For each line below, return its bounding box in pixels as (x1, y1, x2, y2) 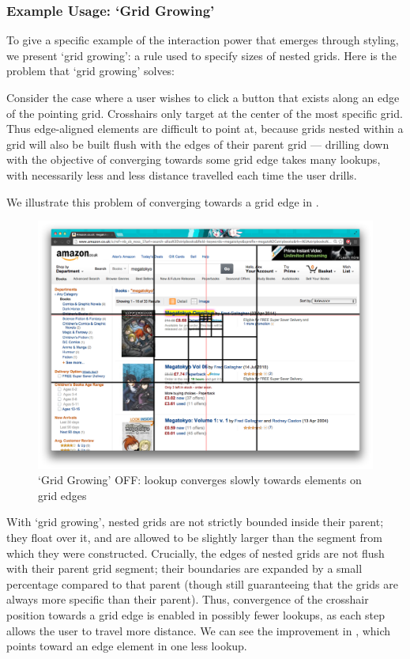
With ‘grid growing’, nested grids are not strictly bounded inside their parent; (6, 513, 384, 530)
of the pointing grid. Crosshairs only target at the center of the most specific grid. (6, 104, 403, 121)
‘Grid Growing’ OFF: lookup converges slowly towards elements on (38, 472, 362, 488)
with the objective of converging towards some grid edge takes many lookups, (6, 151, 381, 168)
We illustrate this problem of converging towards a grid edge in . (6, 193, 319, 210)
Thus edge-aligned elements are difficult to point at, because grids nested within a (6, 120, 404, 137)
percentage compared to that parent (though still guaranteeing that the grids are (6, 575, 398, 592)
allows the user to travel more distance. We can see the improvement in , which (6, 622, 391, 638)
